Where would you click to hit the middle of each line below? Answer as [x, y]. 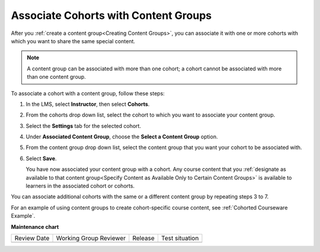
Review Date [32, 238]
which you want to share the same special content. [73, 41]
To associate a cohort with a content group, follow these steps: [88, 93]
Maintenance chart [35, 227]
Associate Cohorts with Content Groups [111, 15]
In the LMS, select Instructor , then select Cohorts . [88, 104]
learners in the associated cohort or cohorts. [80, 186]
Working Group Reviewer [91, 238]
